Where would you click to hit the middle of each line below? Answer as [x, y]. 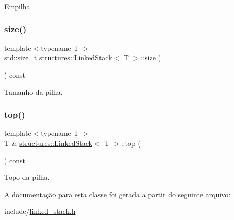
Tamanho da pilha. [34, 91]
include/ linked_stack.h [40, 211]
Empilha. [18, 6]
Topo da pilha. [27, 177]
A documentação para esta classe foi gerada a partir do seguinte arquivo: [118, 194]
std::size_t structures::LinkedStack [58, 58]
